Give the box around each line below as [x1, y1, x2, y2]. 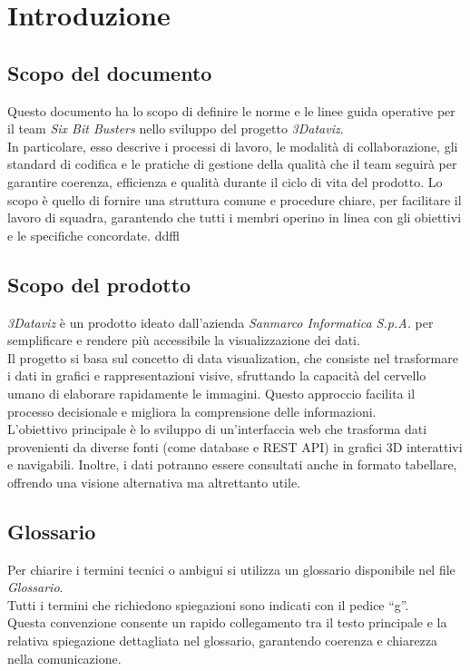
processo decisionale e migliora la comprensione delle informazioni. [7, 401, 377, 420]
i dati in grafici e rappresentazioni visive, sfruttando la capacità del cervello [7, 366, 426, 385]
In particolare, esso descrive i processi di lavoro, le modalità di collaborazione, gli [7, 136, 458, 155]
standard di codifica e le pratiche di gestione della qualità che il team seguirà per [7, 154, 457, 173]
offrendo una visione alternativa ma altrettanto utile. [7, 472, 300, 491]
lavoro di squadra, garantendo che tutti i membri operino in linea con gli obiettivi [7, 208, 462, 227]
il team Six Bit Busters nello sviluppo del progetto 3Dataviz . [7, 119, 344, 138]
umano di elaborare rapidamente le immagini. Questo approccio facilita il [7, 383, 416, 402]
